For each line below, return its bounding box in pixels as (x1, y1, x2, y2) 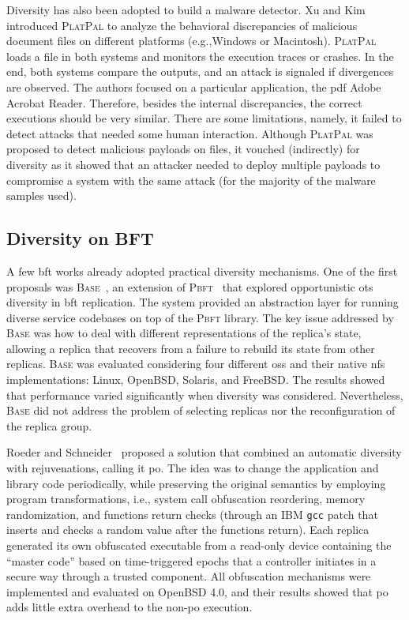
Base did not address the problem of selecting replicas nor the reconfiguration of (6, 402, 396, 419)
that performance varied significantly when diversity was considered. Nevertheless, (6, 386, 403, 403)
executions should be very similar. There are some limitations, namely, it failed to (6, 110, 402, 126)
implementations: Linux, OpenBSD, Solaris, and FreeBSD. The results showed (6, 371, 385, 388)
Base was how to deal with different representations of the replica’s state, (6, 325, 362, 341)
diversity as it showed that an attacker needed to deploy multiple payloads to (6, 156, 381, 172)
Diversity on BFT (6, 226, 154, 250)
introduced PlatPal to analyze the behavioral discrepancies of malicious (6, 17, 358, 33)
